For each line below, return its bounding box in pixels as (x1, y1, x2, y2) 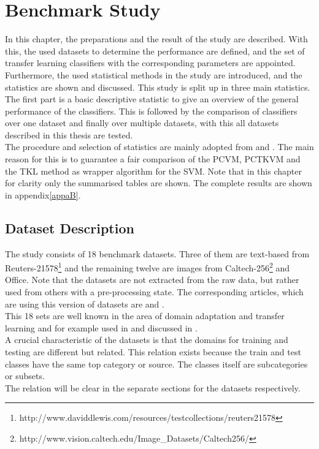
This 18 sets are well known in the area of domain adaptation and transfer (5, 309, 285, 322)
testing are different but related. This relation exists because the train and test (5, 345, 301, 358)
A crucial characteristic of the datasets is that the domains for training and (5, 333, 288, 346)
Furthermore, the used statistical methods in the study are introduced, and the (5, 68, 302, 81)
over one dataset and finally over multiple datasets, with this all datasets (5, 116, 279, 129)
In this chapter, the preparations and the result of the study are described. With (5, 32, 308, 45)
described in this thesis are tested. (5, 128, 133, 141)
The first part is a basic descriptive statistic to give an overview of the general (5, 92, 299, 105)
